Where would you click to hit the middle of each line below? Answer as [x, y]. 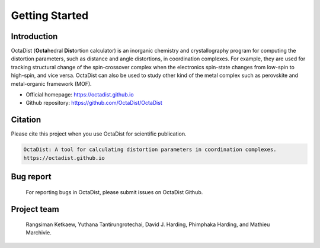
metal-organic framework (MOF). [51, 83]
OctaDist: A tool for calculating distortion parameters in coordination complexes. [150, 150]
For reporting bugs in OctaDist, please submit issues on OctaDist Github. [114, 192]
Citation [26, 120]
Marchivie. [39, 233]
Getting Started [50, 15]
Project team [35, 209]
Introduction [34, 36]
